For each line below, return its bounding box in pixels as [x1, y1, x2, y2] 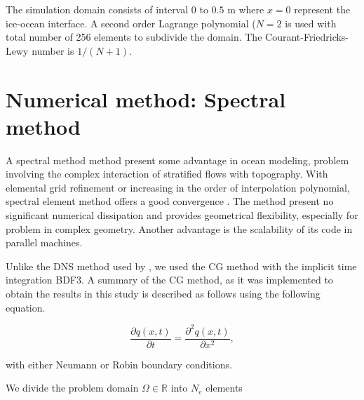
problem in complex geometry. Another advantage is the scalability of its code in [6, 221, 353, 236]
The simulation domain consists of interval [6, 2, 189, 16]
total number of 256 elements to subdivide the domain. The [6, 29, 262, 44]
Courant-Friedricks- [265, 29, 349, 44]
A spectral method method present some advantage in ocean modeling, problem [6, 152, 349, 167]
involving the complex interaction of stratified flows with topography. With [6, 166, 328, 181]
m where [227, 2, 264, 16]
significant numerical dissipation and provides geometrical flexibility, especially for [6, 208, 358, 222]
